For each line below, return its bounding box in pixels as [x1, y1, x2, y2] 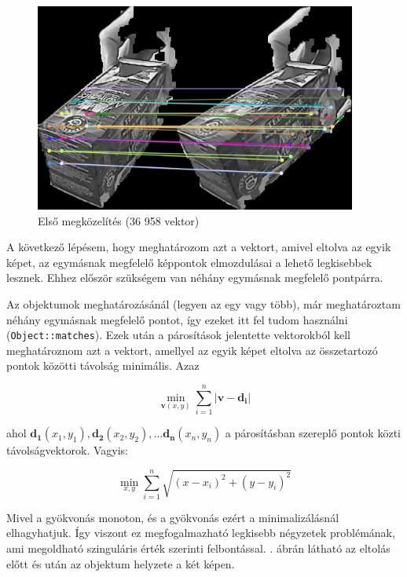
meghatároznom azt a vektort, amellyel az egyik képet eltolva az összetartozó [6, 341, 378, 358]
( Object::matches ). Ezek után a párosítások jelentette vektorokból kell [6, 327, 350, 343]
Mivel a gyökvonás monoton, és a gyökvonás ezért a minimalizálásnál [6, 509, 339, 525]
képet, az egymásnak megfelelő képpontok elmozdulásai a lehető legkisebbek [6, 254, 372, 270]
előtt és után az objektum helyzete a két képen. [6, 555, 235, 572]
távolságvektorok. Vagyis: [6, 442, 128, 458]
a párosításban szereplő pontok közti [225, 425, 401, 441]
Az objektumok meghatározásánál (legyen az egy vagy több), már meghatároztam [6, 295, 401, 312]
